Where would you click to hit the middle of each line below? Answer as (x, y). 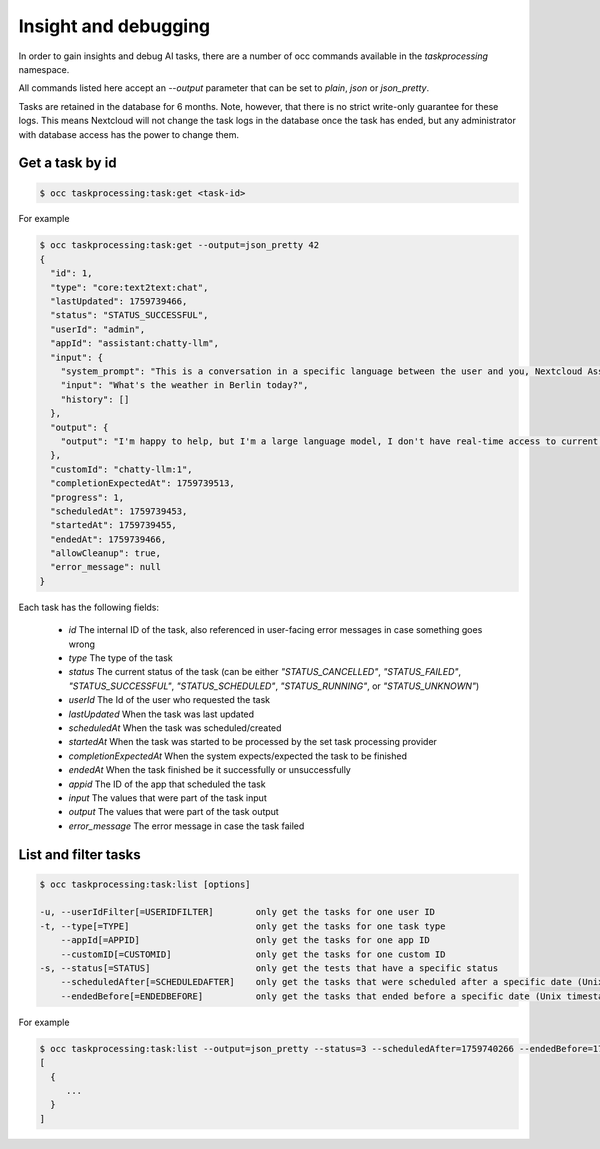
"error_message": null (106, 567)
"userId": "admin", (98, 329)
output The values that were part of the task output (173, 812)
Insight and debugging (114, 26)
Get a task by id (67, 163)
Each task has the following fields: (89, 607)
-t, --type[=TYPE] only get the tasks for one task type (242, 926)
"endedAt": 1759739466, (108, 539)
